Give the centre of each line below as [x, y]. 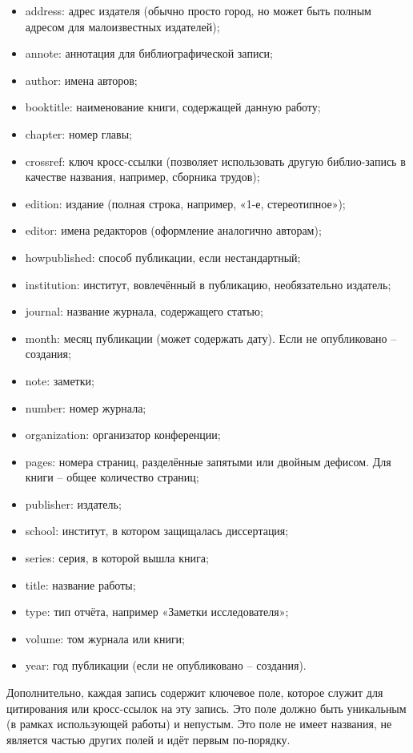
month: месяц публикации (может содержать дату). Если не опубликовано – [211, 338]
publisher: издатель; [73, 503]
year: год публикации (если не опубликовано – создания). [166, 665]
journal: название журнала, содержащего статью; [144, 311]
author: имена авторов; [81, 80]
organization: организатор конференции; [123, 435]
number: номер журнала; [86, 407]
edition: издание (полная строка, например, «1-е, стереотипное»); [185, 203]
